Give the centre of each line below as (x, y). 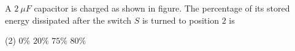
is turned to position (180, 20)
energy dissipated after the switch (68, 20)
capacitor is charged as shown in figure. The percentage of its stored (162, 8)
